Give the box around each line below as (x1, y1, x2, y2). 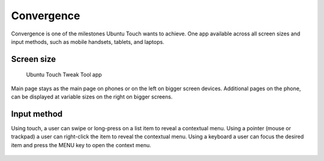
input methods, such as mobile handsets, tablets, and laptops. (11, 38, 164, 45)
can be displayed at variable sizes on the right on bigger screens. (11, 93, 173, 100)
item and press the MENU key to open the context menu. (11, 141, 151, 148)
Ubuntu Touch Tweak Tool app (26, 71, 102, 78)
